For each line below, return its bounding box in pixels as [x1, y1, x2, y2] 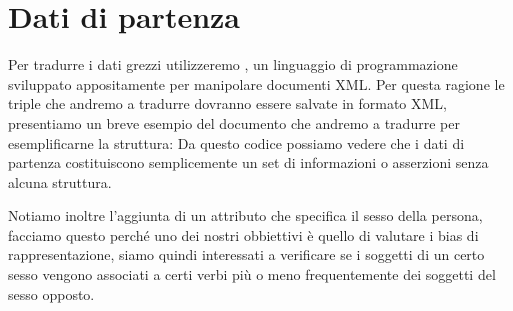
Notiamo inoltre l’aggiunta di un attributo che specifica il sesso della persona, [8, 205, 483, 226]
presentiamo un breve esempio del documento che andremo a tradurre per [8, 112, 460, 133]
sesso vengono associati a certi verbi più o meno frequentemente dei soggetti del [8, 264, 496, 285]
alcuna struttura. [8, 171, 112, 192]
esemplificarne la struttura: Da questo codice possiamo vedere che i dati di [8, 132, 465, 153]
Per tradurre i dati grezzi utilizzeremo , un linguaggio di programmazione [8, 54, 458, 75]
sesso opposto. [8, 283, 95, 304]
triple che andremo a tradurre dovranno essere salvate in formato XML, [8, 93, 448, 114]
